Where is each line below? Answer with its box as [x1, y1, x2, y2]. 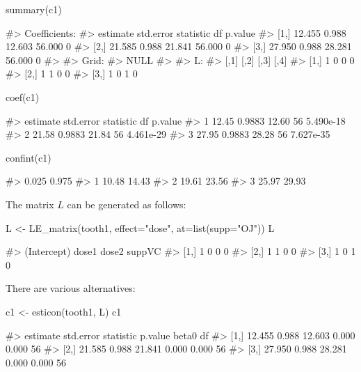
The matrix [6, 196, 54, 211]
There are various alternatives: [6, 281, 136, 295]
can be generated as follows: [67, 196, 186, 211]
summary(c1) [6, 2, 62, 16]
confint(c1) [6, 150, 51, 164]
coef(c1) [6, 89, 40, 104]
